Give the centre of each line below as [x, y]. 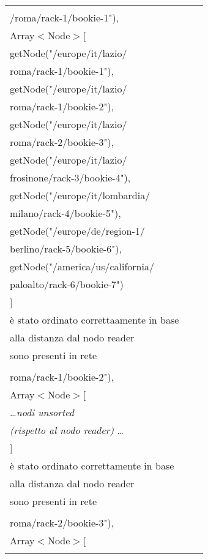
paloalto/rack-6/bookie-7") [67, 284]
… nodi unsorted [42, 412]
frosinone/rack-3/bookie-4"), [70, 177]
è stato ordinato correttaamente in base [95, 320]
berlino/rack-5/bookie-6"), [66, 249]
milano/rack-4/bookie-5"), [65, 213]
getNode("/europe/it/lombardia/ [80, 195]
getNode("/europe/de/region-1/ [77, 231]
